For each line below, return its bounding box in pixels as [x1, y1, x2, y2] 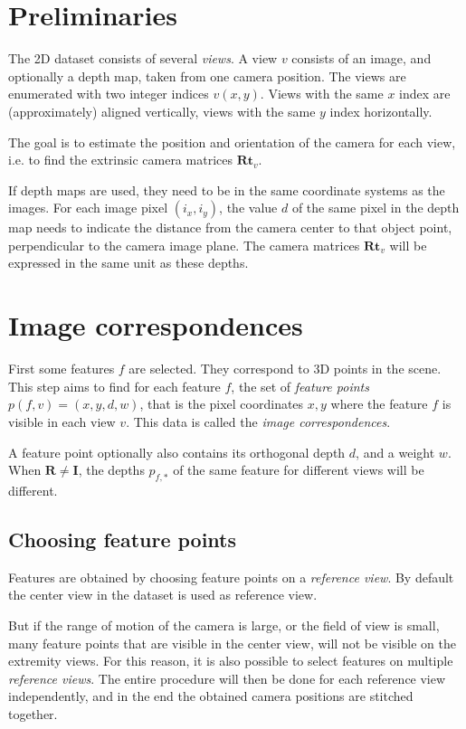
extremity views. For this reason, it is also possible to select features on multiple [8, 651, 453, 670]
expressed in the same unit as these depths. [8, 253, 249, 272]
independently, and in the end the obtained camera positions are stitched [8, 686, 414, 705]
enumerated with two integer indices [8, 84, 209, 103]
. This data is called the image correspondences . [126, 412, 391, 431]
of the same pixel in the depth [291, 198, 460, 217]
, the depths [78, 460, 145, 479]
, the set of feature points [231, 376, 369, 395]
